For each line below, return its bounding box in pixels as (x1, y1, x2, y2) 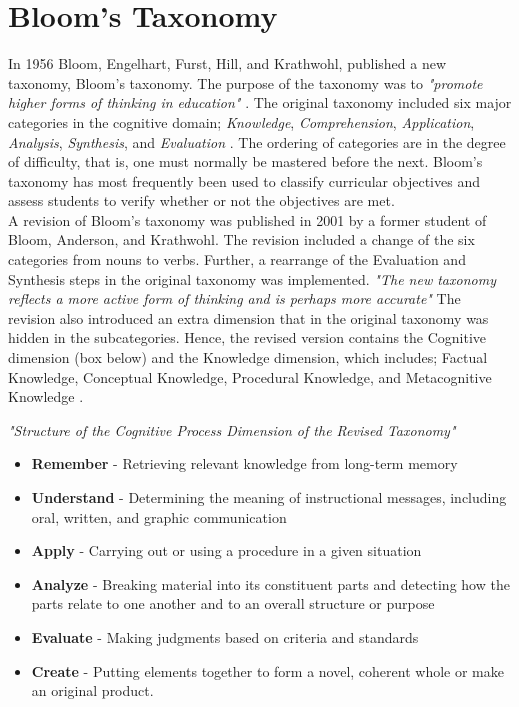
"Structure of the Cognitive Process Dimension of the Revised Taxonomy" (8, 419, 456, 440)
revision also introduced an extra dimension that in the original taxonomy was (8, 307, 489, 328)
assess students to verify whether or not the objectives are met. (8, 190, 395, 211)
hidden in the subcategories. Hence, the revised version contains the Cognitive (8, 327, 487, 348)
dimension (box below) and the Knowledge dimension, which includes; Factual (8, 347, 488, 368)
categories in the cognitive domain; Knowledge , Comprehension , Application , (8, 111, 475, 132)
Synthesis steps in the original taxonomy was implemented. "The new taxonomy (8, 268, 496, 289)
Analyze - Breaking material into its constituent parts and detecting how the (31, 573, 510, 594)
